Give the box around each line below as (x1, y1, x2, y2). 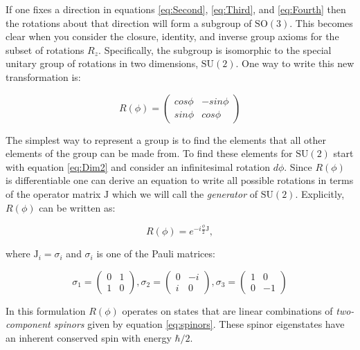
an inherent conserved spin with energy (6, 331, 172, 344)
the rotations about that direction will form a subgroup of (6, 15, 252, 30)
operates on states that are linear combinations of (122, 303, 333, 317)
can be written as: (39, 200, 116, 214)
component (6, 317, 51, 331)
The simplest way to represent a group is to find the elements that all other (6, 132, 326, 147)
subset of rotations (6, 42, 84, 57)
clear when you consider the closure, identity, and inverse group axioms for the (6, 29, 339, 44)
